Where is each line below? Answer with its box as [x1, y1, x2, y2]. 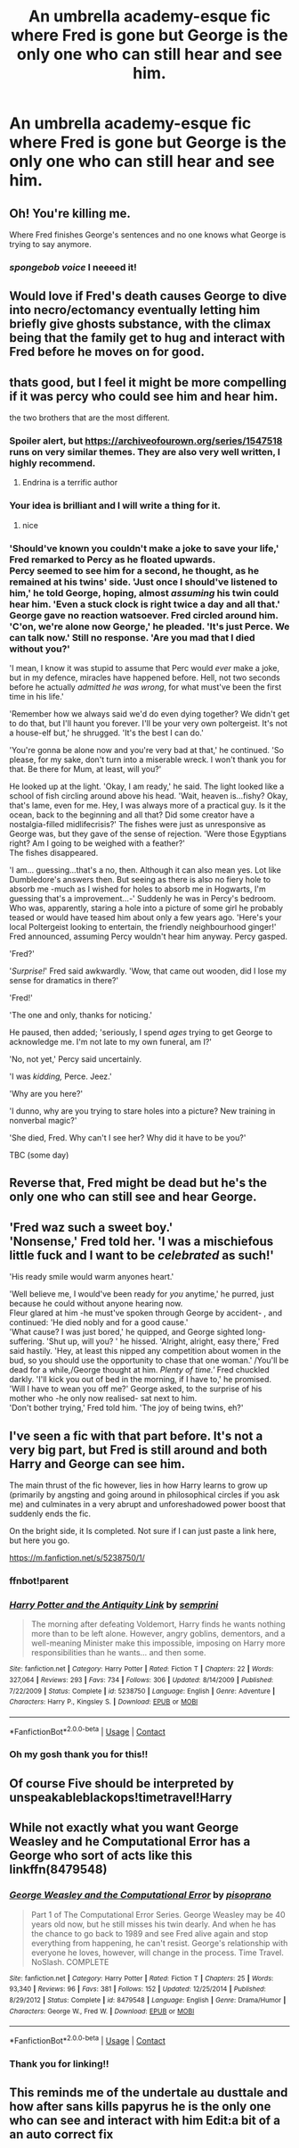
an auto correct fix [9, 2127, 114, 2143]
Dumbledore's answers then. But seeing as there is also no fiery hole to [9, 875, 271, 885]
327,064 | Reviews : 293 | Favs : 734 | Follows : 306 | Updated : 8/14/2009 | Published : [9, 1675, 274, 1684]
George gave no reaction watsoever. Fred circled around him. [9, 609, 279, 621]
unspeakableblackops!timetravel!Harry [9, 1789, 233, 1804]
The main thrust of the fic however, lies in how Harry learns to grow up [9, 1480, 269, 1491]
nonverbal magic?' [9, 1115, 77, 1126]
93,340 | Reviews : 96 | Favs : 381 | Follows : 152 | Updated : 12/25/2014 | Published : [9, 1985, 267, 1994]
